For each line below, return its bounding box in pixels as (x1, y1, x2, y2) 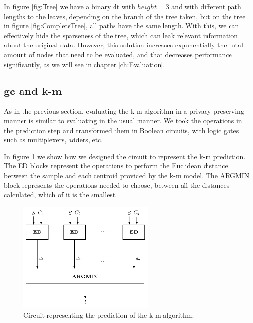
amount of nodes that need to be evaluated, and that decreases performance (4, 49, 232, 59)
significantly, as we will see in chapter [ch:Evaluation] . (4, 59, 165, 69)
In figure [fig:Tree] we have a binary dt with (4, 1, 136, 11)
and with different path (171, 1, 241, 11)
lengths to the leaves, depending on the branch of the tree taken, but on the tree (4, 11, 246, 21)
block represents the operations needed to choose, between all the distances (4, 180, 230, 190)
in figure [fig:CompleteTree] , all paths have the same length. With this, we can (4, 21, 239, 31)
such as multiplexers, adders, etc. (4, 135, 103, 145)
